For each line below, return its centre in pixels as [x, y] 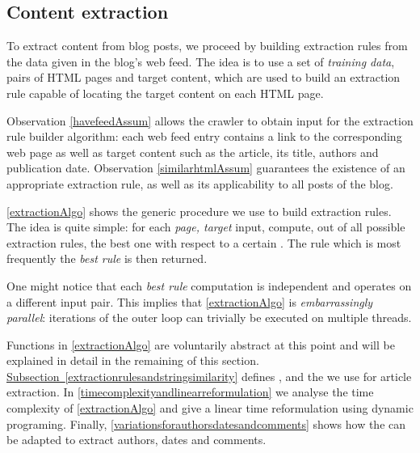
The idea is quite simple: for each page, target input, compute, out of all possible [206, 227]
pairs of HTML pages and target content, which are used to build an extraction [204, 77]
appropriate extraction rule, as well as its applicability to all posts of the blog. [200, 183]
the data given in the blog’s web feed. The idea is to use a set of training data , [201, 61]
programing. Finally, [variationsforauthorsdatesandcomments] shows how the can [206, 423]
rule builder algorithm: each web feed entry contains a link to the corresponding [204, 136]
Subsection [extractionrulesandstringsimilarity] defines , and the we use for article [209, 376]
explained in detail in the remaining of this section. [133, 360]
